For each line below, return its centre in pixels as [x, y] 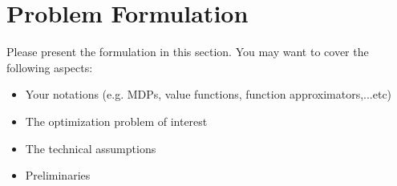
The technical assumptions [91, 148]
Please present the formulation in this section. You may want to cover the [188, 52]
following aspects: [50, 67]
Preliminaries [58, 175]
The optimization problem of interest [116, 121]
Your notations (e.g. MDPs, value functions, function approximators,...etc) [209, 94]
